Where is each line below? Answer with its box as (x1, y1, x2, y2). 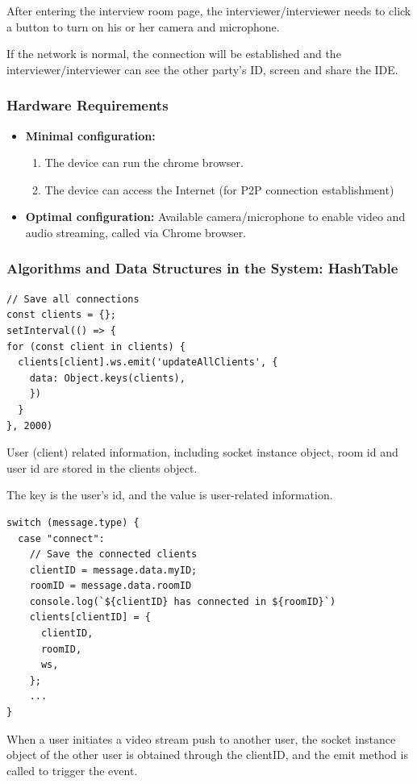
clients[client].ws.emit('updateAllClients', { (18, 357, 278, 369)
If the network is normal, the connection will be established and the (6, 45, 341, 62)
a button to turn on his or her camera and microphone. (6, 18, 280, 35)
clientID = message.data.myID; (29, 564, 198, 576)
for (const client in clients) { (6, 340, 186, 352)
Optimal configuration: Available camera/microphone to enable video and (25, 208, 406, 225)
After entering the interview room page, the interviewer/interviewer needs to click (6, 2, 411, 19)
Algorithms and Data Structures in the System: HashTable (6, 258, 398, 278)
